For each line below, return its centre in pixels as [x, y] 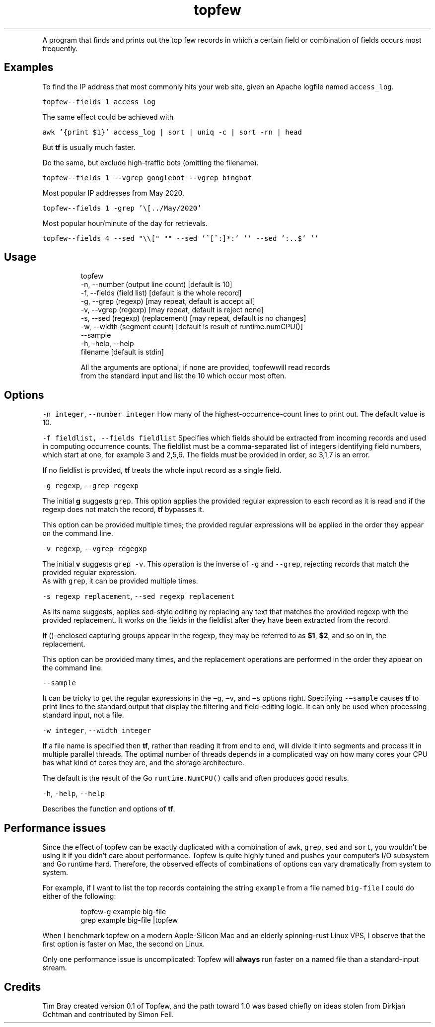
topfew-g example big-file [123, 912]
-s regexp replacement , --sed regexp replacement [139, 596]
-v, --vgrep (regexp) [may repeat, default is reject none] [172, 310]
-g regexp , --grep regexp [90, 486]
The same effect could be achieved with [108, 117]
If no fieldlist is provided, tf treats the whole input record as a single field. [162, 470]
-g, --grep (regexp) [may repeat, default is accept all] [168, 301]
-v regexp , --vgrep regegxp [95, 549]
